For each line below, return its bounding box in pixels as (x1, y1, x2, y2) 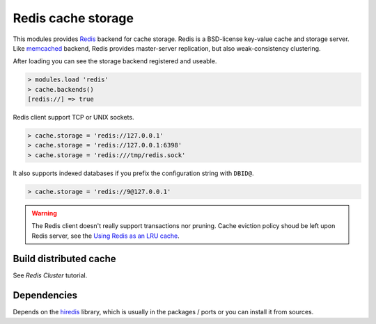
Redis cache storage (13, 10, 134, 26)
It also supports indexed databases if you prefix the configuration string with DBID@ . (13, 169, 254, 177)
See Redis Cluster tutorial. (13, 271, 88, 280)
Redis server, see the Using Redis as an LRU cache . (31, 232, 180, 240)
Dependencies (13, 289, 78, 302)
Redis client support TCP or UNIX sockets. (13, 113, 134, 122)
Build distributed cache (13, 253, 116, 265)
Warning (31, 209, 57, 217)
